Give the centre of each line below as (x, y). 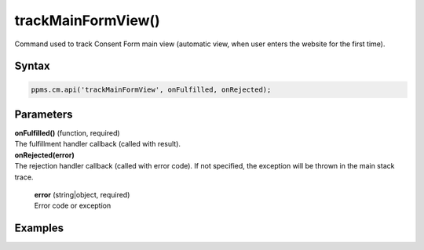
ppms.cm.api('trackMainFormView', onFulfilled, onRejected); (151, 89)
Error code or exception (73, 206)
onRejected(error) (44, 155)
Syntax (32, 66)
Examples (39, 228)
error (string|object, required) (82, 195)
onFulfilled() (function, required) (68, 133)
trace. (24, 177)
